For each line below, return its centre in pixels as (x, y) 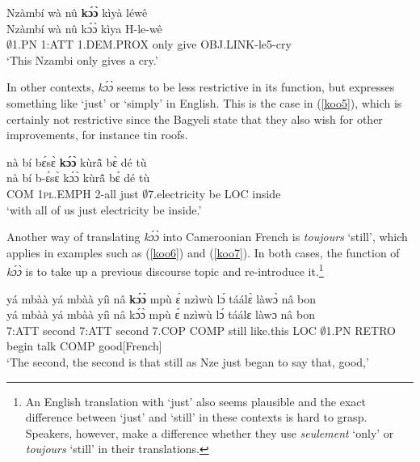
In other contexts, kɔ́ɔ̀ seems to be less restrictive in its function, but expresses (201, 87)
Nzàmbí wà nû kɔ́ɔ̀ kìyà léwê (77, 12)
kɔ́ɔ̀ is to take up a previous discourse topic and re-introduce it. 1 (165, 270)
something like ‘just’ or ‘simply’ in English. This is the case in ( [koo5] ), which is (204, 102)
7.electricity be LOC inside (214, 193)
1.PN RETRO (361, 330)
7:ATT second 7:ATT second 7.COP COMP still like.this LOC (162, 330)
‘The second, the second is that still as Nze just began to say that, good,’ (188, 361)
